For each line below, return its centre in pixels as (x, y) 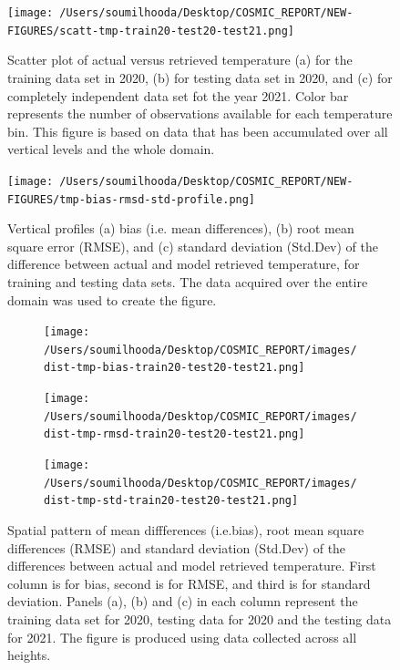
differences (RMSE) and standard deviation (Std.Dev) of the (177, 547)
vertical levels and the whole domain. (111, 149)
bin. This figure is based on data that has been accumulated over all (198, 131)
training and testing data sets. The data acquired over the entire (188, 281)
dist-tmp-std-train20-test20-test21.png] (171, 501)
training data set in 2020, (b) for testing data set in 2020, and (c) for (200, 77)
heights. (29, 655)
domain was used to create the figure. (112, 299)
